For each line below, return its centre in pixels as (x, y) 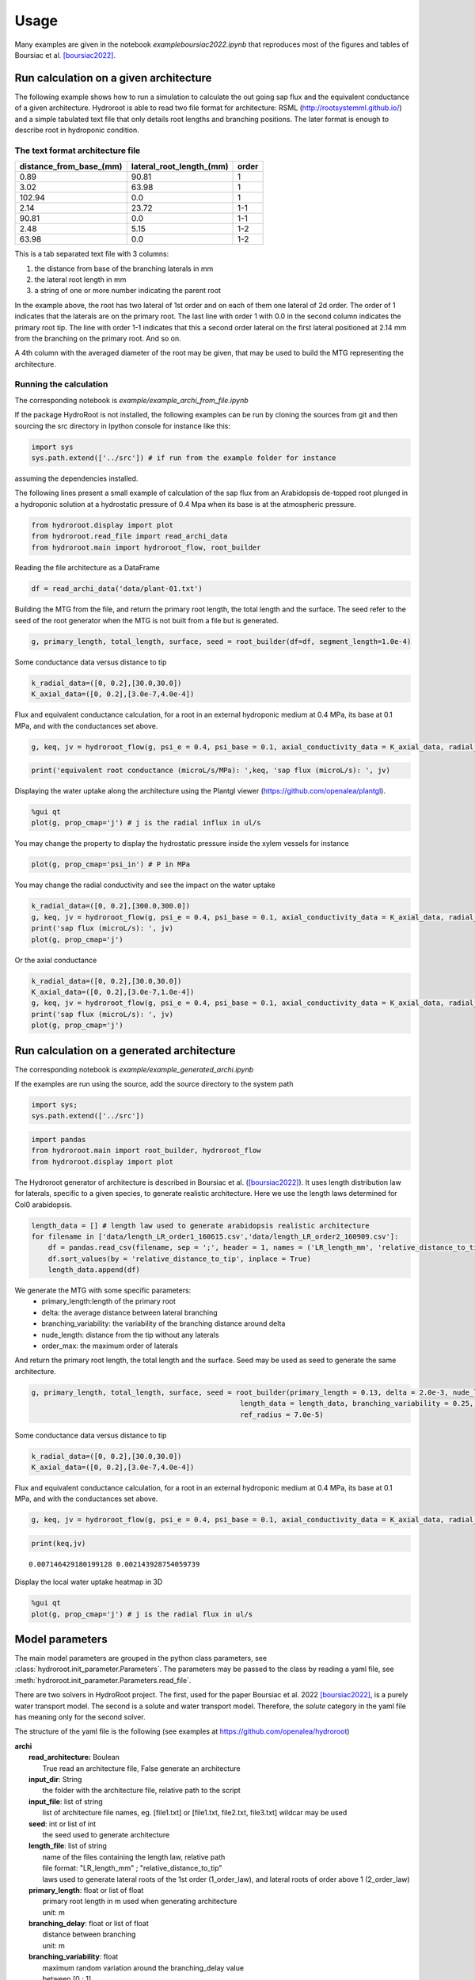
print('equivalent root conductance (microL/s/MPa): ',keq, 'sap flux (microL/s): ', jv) (211, 771)
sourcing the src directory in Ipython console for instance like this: (123, 426)
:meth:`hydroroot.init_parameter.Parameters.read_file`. (103, 1680)
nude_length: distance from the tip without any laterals (130, 1335)
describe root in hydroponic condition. (77, 130)
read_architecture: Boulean (74, 1757)
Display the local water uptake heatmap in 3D (89, 1582)
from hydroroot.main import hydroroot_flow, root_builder (146, 547)
